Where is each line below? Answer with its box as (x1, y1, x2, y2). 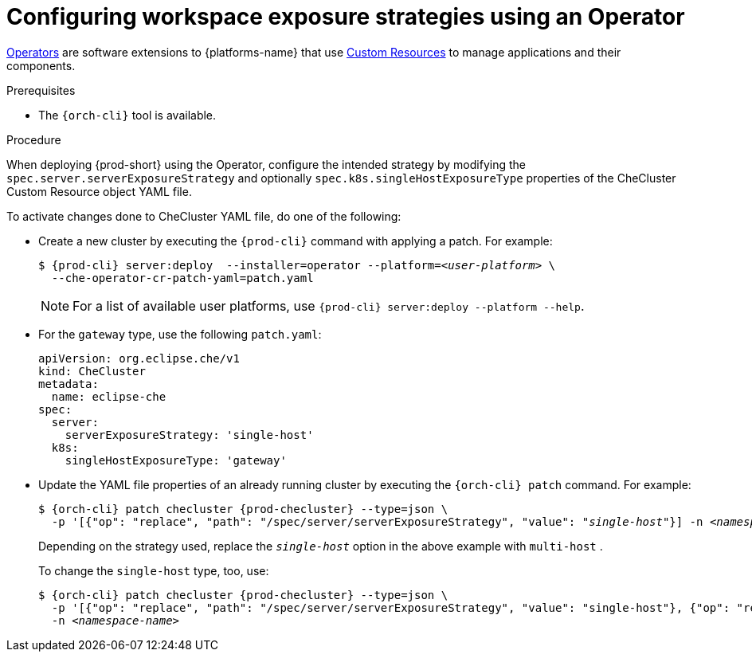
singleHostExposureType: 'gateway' (65, 453, 287, 467)
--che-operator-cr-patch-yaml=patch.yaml (51, 271, 314, 284)
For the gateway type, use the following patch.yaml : (38, 327, 322, 341)
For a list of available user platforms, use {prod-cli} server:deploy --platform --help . (72, 297, 585, 314)
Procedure (6, 132, 61, 147)
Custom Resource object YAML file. (6, 184, 192, 198)
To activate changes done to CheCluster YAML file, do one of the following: (6, 209, 401, 223)
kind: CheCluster (38, 364, 146, 378)
